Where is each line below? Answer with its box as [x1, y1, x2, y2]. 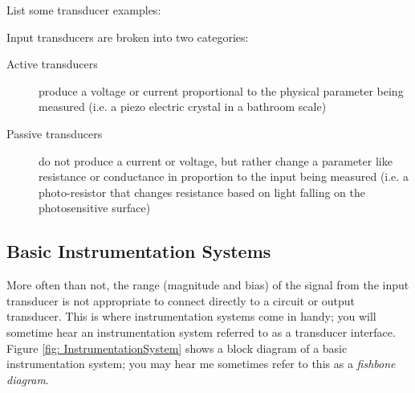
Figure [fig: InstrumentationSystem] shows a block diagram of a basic [6, 339, 348, 356]
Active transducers [6, 55, 98, 72]
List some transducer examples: [6, 2, 161, 18]
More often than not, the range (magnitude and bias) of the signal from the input [6, 276, 409, 293]
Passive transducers [6, 125, 103, 141]
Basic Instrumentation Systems [6, 239, 271, 264]
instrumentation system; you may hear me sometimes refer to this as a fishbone [6, 355, 396, 372]
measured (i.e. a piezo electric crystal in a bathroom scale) [39, 98, 327, 115]
